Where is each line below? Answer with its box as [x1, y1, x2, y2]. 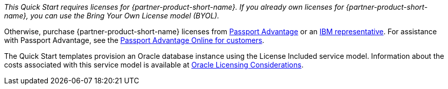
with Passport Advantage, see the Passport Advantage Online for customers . [4, 36, 265, 44]
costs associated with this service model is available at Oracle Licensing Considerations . [4, 60, 304, 69]
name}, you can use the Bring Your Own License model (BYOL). [4, 11, 219, 20]
